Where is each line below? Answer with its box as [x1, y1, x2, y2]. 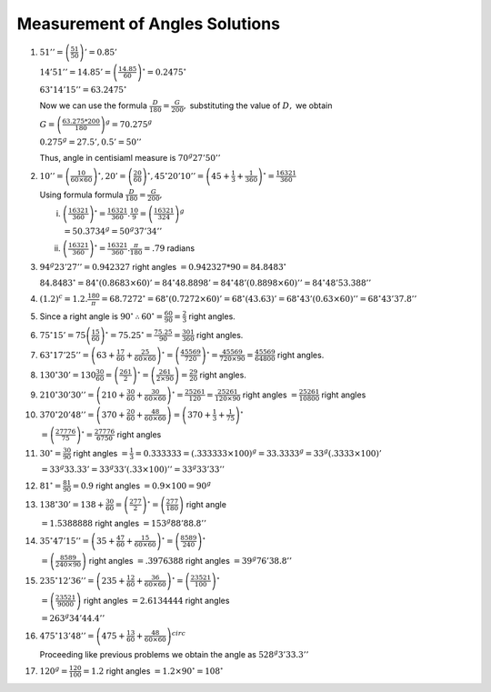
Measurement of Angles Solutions [16, 14, 281, 34]
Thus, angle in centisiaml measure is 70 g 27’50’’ [39, 151, 221, 164]
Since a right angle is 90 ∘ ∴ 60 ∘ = [39, 310, 164, 322]
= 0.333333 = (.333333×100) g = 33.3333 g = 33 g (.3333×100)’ [135, 446, 382, 458]
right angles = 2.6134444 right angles [83, 595, 230, 606]
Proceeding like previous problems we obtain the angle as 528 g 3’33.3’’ [39, 647, 309, 659]
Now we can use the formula [39, 100, 147, 111]
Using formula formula [39, 189, 124, 200]
